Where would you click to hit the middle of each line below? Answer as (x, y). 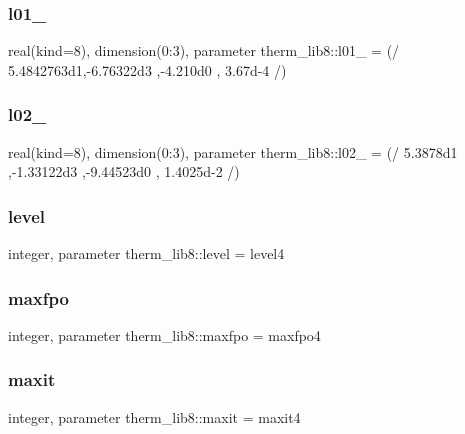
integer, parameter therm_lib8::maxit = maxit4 (154, 416)
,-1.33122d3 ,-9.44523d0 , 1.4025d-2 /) (124, 171)
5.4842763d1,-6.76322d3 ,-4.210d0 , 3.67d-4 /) (147, 69)
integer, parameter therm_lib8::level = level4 (146, 253)
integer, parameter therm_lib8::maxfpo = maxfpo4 (164, 334)
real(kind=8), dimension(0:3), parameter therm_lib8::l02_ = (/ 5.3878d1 (233, 151)
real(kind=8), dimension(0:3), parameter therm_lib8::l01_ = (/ (204, 50)
